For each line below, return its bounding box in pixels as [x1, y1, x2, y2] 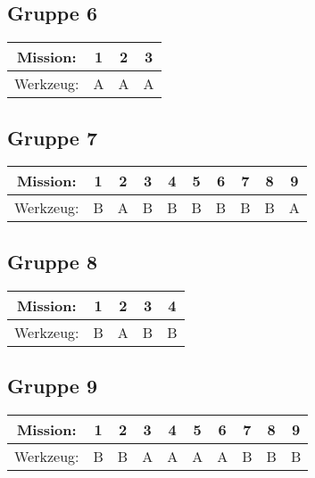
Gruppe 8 [7, 247, 98, 275]
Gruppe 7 [7, 123, 98, 151]
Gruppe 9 [7, 372, 98, 399]
